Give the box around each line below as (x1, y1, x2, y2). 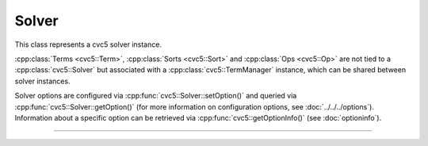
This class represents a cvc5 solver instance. (14, 40, 162, 49)
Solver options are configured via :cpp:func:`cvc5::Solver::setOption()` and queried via (14, 91, 297, 101)
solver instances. (14, 76, 71, 86)
